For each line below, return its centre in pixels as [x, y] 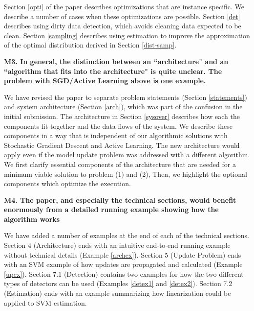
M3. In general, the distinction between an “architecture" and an [116, 61]
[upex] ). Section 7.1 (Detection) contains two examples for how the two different [124, 274]
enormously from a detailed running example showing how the [111, 209]
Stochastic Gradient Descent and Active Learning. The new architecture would [122, 145]
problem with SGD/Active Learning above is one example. [105, 81]
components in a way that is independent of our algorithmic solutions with [116, 135]
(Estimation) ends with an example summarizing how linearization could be [117, 293]
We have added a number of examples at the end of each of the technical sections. [127, 235]
